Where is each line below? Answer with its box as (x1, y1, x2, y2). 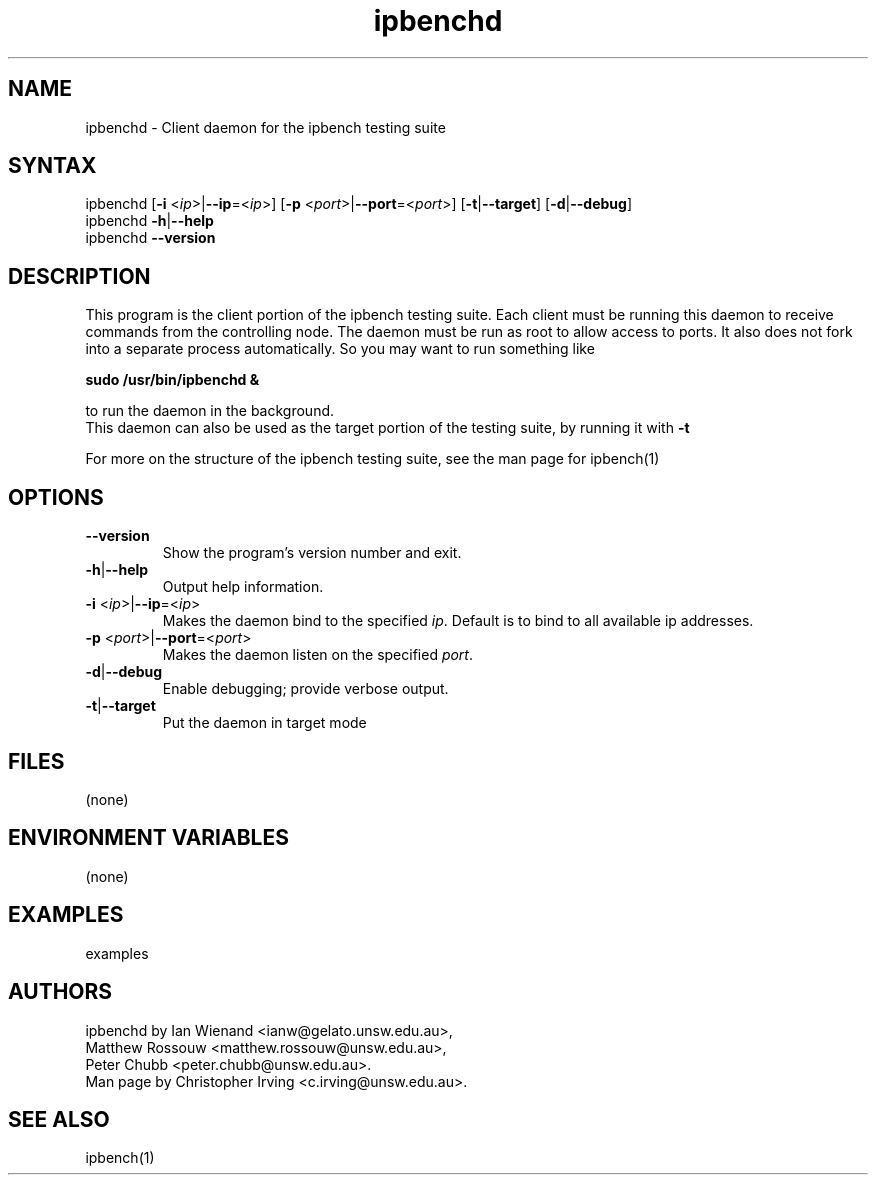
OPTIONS (8, 484, 104, 510)
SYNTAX (8, 153, 97, 179)
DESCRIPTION (8, 263, 151, 289)
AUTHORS (8, 979, 113, 1005)
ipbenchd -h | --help (85, 212, 214, 230)
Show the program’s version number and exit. (162, 544, 462, 562)
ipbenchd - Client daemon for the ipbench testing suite (85, 118, 446, 136)
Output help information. (162, 578, 324, 596)
